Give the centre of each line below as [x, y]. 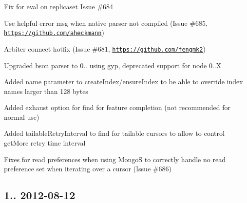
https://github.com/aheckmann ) [54, 32]
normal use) [22, 117]
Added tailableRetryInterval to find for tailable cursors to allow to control [114, 133]
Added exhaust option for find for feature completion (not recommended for [117, 107]
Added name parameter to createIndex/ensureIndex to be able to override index [123, 82]
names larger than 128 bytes [46, 91]
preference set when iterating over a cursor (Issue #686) [88, 169]
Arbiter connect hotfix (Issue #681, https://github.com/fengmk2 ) [105, 48]
